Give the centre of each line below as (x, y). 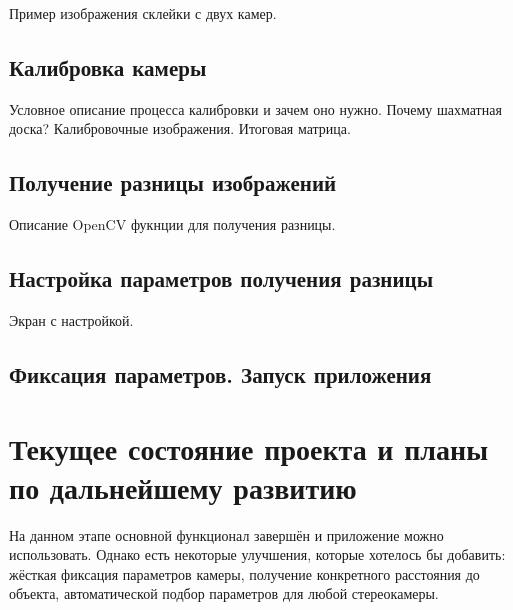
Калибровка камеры (108, 66)
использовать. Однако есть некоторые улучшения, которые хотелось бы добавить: (257, 554)
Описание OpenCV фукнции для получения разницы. (172, 224)
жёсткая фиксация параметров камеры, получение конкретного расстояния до (244, 573)
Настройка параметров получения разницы (221, 278)
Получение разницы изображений (173, 182)
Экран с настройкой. (71, 319)
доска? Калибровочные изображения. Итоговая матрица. (180, 128)
